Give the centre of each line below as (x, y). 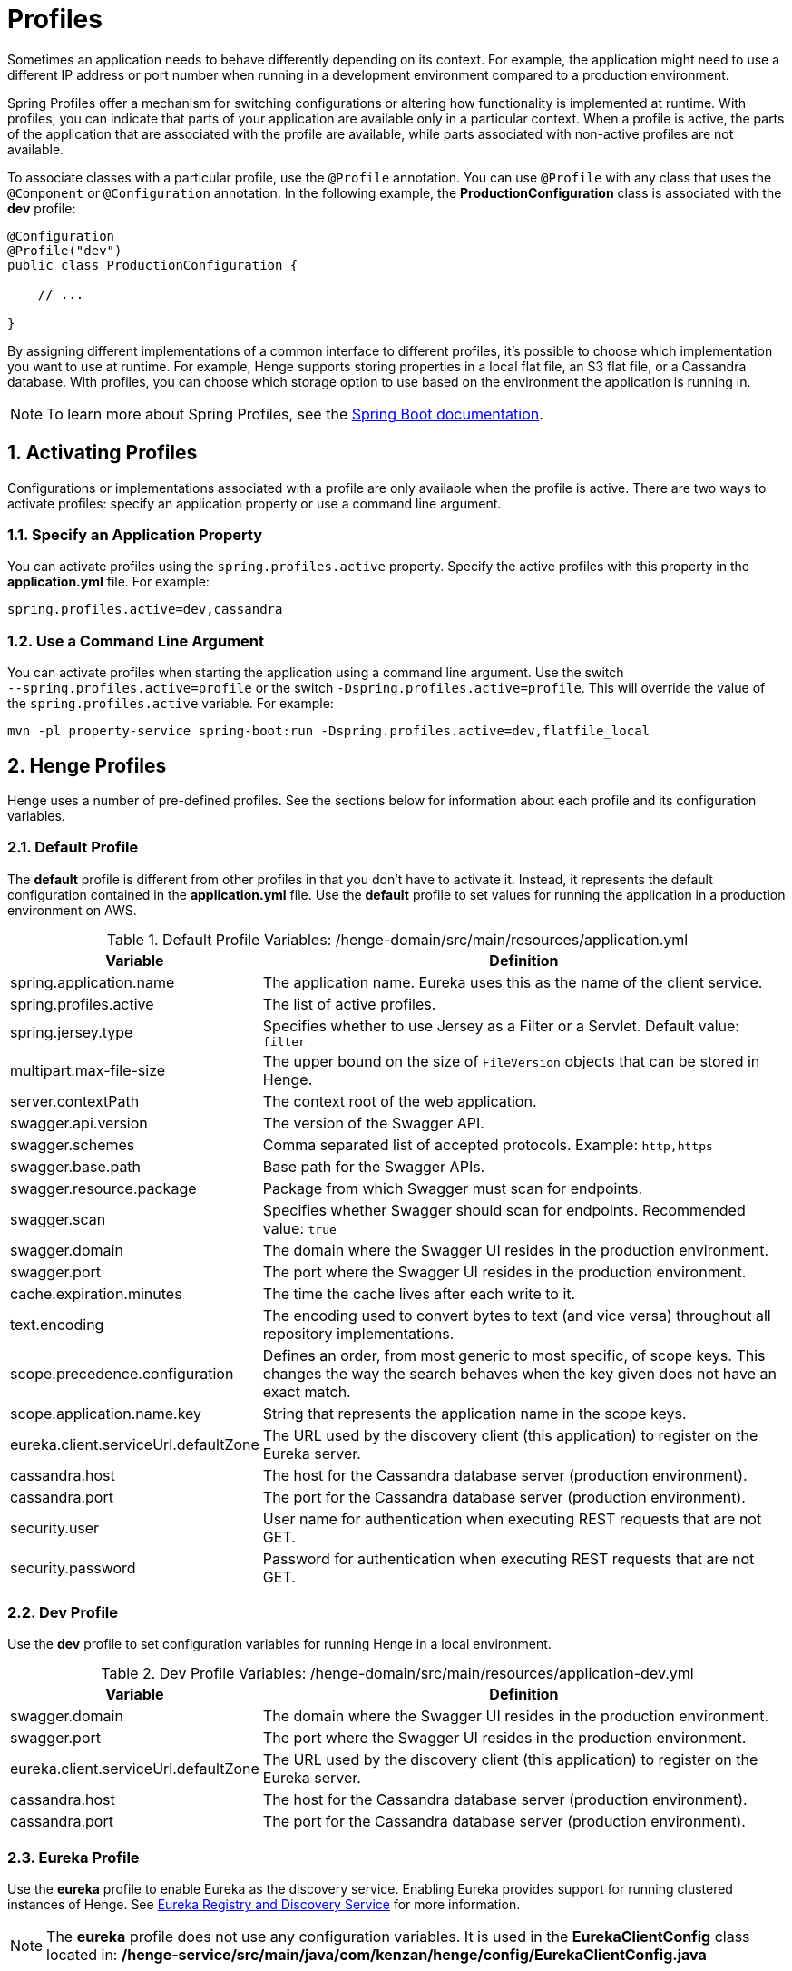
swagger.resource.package (103, 1188)
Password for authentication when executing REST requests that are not (508, 1558)
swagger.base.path (76, 1166)
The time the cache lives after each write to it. (419, 1293)
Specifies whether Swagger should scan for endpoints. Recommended (504, 1210)
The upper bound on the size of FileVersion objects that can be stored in (511, 1061)
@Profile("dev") (65, 250)
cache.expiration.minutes (96, 1293)
